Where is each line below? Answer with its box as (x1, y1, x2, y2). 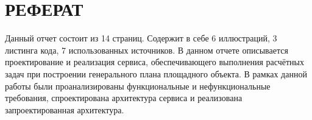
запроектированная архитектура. (5, 103, 124, 116)
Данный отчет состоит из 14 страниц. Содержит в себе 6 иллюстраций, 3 (5, 32, 277, 44)
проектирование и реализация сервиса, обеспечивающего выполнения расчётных (5, 55, 304, 68)
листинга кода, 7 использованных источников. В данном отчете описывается (5, 43, 288, 56)
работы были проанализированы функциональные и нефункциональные (5, 79, 271, 92)
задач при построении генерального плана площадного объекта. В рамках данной (5, 67, 307, 80)
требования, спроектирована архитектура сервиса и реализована (5, 91, 243, 104)
